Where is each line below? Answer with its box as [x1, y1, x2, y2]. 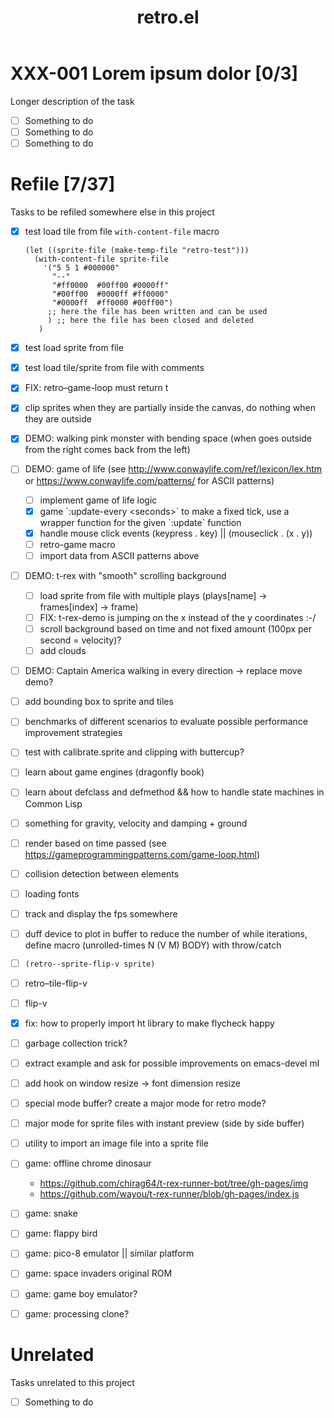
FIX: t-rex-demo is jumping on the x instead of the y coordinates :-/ [39, 611, 317, 623]
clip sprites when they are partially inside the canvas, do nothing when [24, 402, 316, 414]
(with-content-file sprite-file [34, 254, 169, 265]
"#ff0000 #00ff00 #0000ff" [51, 281, 169, 291]
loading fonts [24, 887, 80, 900]
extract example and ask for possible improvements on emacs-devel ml [24, 1057, 320, 1069]
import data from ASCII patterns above [39, 549, 200, 561]
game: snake [24, 1207, 78, 1220]
